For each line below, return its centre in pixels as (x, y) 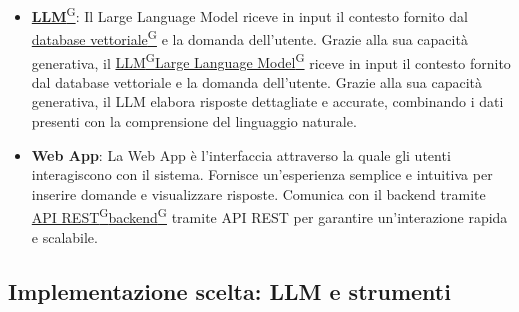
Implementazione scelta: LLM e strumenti (229, 290)
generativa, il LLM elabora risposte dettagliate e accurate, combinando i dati (267, 101)
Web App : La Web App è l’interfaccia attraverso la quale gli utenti (241, 154)
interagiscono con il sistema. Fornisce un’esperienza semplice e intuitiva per (262, 174)
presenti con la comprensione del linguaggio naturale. (194, 120)
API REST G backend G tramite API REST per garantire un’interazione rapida (269, 215)
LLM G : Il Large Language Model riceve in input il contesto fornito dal (249, 14)
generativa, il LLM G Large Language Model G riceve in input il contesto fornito (271, 61)
